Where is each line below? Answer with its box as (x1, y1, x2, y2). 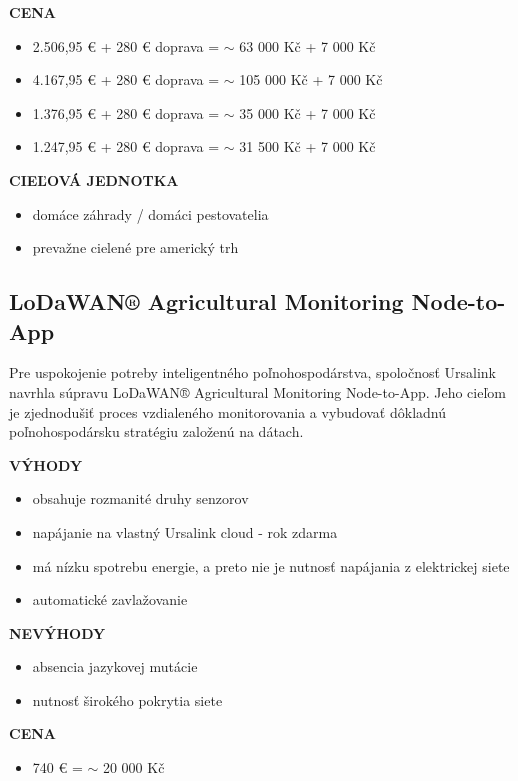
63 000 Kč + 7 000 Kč (239, 35, 376, 56)
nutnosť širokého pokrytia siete (32, 689, 223, 710)
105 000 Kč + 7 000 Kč (239, 69, 383, 90)
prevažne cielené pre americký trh (32, 237, 239, 258)
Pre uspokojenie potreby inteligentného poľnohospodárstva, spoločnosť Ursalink (9, 362, 497, 383)
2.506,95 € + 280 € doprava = (32, 35, 220, 56)
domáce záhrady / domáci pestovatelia (32, 203, 269, 224)
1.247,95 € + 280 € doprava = (32, 136, 220, 157)
